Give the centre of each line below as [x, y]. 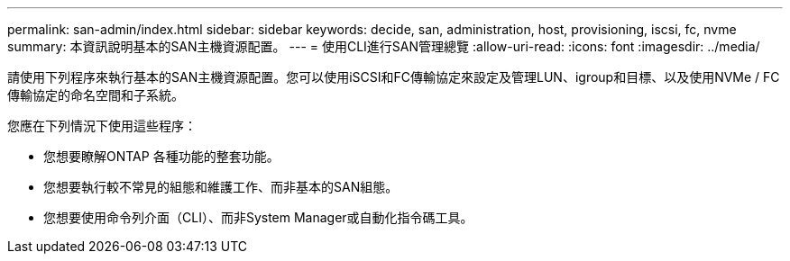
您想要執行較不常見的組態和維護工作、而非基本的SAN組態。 [221, 187]
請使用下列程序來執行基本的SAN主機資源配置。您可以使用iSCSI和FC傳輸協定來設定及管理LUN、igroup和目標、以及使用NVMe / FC [394, 77]
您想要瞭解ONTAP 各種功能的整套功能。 [161, 156]
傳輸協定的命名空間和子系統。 [96, 95]
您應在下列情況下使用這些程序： [102, 126]
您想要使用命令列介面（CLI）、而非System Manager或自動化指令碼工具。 [258, 217]
